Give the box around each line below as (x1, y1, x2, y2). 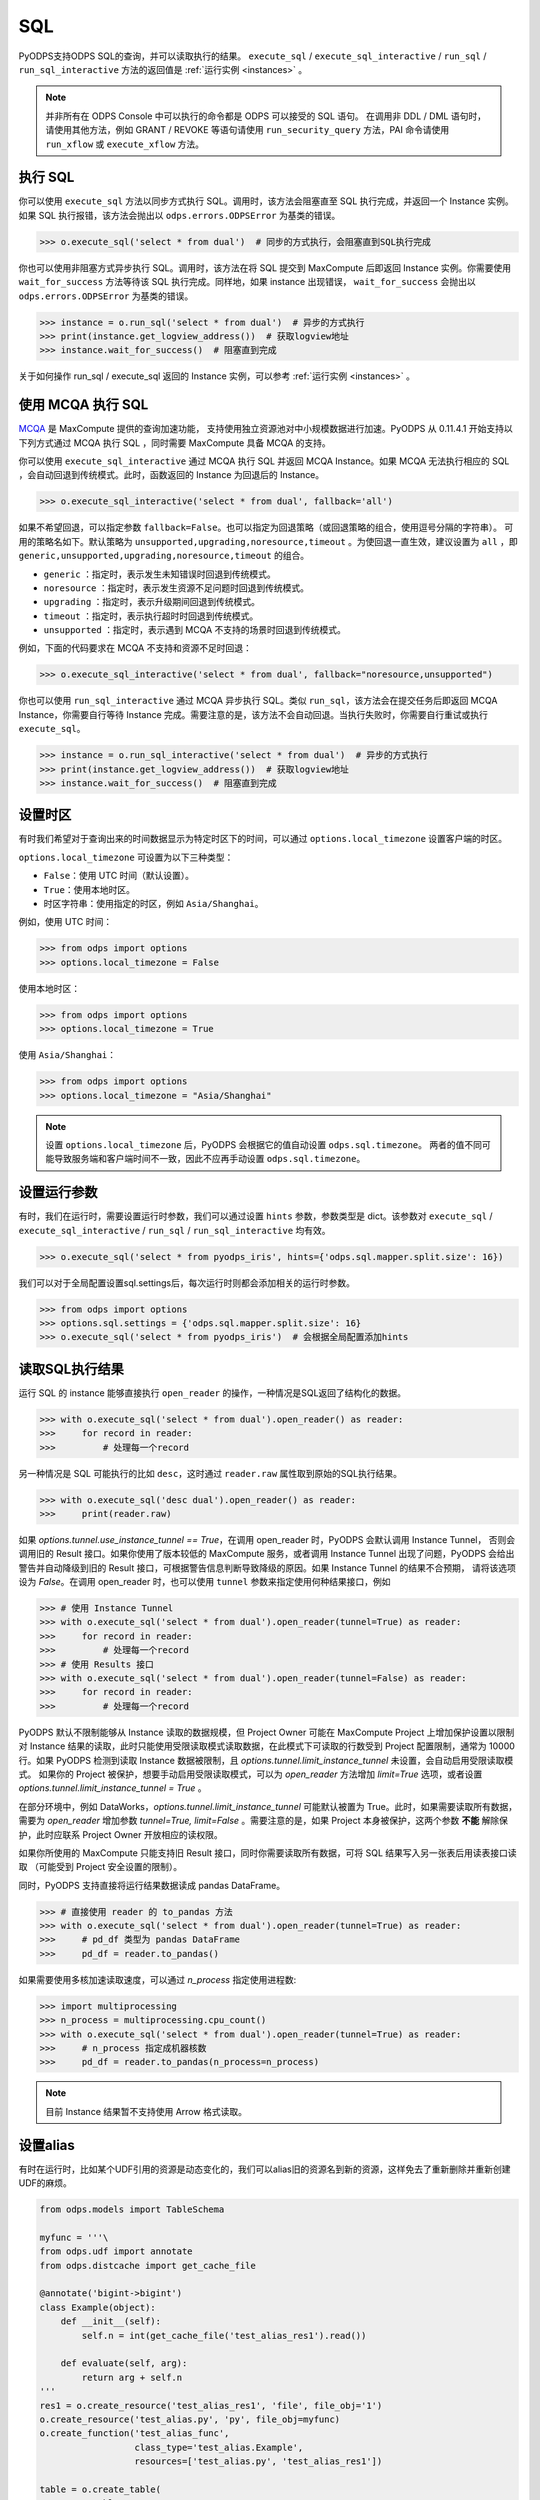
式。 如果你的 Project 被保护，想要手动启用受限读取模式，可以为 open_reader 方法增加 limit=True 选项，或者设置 (18, 1768, 483, 1780)
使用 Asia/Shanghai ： (18, 1049, 117, 1061)
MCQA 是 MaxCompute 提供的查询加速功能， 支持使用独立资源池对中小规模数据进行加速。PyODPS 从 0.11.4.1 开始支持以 (18, 423, 514, 435)
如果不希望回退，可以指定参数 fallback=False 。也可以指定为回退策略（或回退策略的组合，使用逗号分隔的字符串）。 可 (18, 521, 514, 534)
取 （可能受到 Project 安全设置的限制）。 (18, 1861, 183, 1873)
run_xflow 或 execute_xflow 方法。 (45, 138, 205, 150)
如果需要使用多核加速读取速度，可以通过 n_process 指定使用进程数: (18, 1973, 297, 1985)
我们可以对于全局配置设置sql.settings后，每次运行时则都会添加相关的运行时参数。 (18, 1276, 355, 1289)
